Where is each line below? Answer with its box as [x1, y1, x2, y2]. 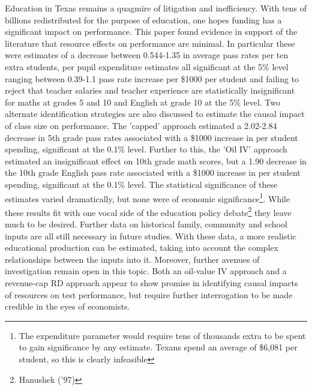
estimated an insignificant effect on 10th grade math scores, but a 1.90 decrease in [5, 154, 307, 167]
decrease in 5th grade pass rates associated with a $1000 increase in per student [5, 131, 298, 143]
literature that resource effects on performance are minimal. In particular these [5, 37, 295, 49]
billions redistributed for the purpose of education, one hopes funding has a [5, 13, 282, 26]
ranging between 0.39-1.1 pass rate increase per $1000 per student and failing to [5, 72, 299, 85]
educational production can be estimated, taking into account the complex [5, 241, 278, 254]
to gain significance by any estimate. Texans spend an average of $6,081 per [19, 341, 298, 353]
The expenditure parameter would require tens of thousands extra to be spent [19, 329, 306, 341]
